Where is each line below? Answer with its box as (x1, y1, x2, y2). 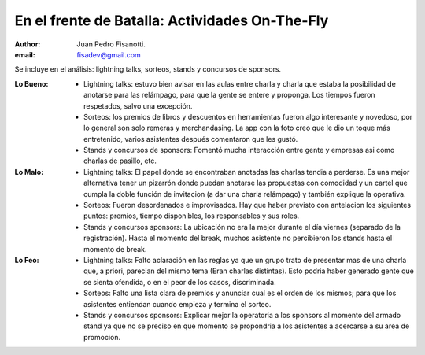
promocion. (83, 332, 121, 342)
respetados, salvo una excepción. (83, 101, 193, 110)
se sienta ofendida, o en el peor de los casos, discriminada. (83, 277, 276, 287)
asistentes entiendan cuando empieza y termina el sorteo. (83, 299, 272, 309)
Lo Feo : (14, 255, 39, 264)
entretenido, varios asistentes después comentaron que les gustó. (83, 134, 298, 143)
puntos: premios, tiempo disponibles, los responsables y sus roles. (83, 211, 300, 220)
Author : (14, 39, 41, 49)
